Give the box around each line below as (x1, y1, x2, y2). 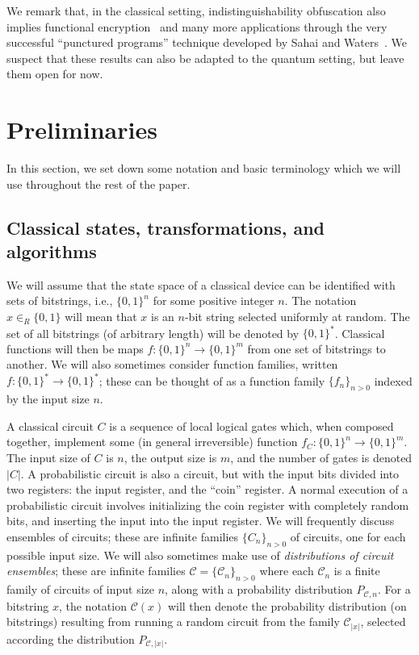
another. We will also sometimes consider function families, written (6, 356, 338, 373)
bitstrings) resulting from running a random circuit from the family (6, 613, 340, 630)
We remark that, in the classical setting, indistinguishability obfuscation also (6, 2, 386, 19)
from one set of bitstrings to (247, 340, 386, 357)
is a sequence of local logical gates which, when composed (109, 417, 394, 434)
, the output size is (124, 449, 217, 466)
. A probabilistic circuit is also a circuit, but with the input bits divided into (20, 465, 400, 482)
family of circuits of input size (6, 581, 154, 598)
